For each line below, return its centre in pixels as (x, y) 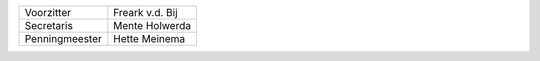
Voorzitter (48, 12)
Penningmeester (63, 38)
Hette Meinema (149, 38)
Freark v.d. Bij (146, 12)
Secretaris (49, 25)
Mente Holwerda (152, 25)
